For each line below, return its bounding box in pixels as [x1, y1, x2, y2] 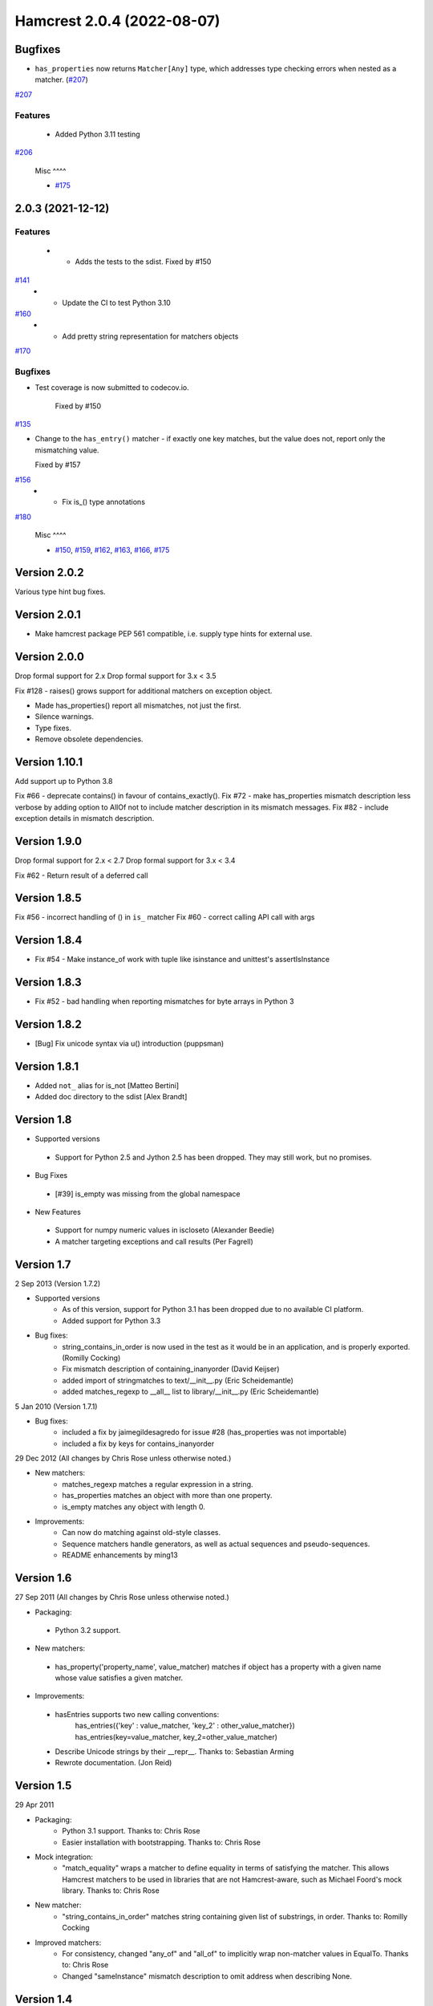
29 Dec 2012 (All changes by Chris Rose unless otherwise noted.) [14, 1453, 232, 1464]
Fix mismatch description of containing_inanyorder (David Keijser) [62, 1364, 280, 1374]
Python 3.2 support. [55, 1625, 121, 1634]
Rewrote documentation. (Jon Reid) [55, 1758, 172, 1768]
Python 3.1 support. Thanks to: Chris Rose [62, 1826, 200, 1836]
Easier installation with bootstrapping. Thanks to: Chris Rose [62, 1837, 261, 1847]
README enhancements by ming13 [62, 1550, 178, 1560]
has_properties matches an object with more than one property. [62, 1491, 273, 1500]
